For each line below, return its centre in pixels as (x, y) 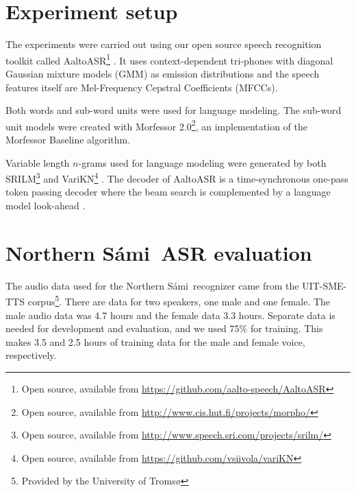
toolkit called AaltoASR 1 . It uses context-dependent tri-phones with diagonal (169, 59)
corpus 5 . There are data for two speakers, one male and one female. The (179, 300)
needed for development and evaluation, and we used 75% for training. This (164, 328)
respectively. (31, 355)
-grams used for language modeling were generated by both (202, 162)
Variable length (38, 162)
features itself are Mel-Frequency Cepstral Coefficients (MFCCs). (142, 87)
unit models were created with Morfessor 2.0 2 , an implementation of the (156, 125)
